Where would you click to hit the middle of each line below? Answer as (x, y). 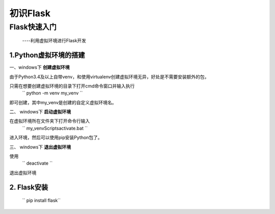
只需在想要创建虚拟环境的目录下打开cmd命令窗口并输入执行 (72, 86)
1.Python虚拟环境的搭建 (47, 55)
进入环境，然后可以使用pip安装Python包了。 (56, 138)
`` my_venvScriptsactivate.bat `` (55, 128)
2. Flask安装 (29, 187)
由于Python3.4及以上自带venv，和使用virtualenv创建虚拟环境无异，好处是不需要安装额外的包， (109, 77)
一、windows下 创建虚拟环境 (39, 67)
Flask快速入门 (33, 27)
